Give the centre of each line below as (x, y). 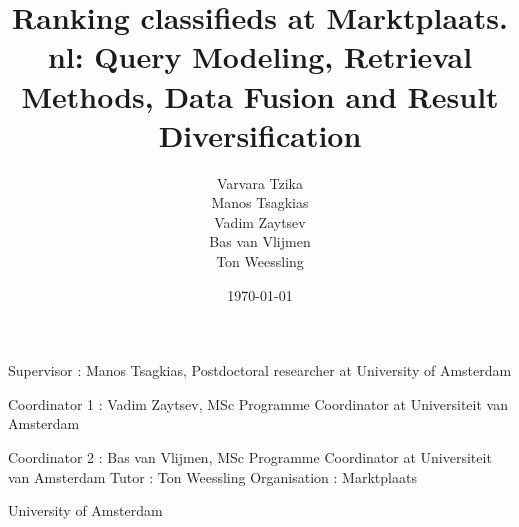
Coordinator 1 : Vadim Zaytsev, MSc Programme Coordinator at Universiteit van (258, 403)
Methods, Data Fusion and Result (260, 95)
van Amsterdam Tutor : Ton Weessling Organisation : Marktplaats (212, 476)
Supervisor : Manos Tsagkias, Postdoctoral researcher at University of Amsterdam (260, 370)
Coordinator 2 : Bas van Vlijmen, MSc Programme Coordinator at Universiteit (250, 457)
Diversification (260, 134)
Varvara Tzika (260, 182)
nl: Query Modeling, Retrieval (260, 56)
